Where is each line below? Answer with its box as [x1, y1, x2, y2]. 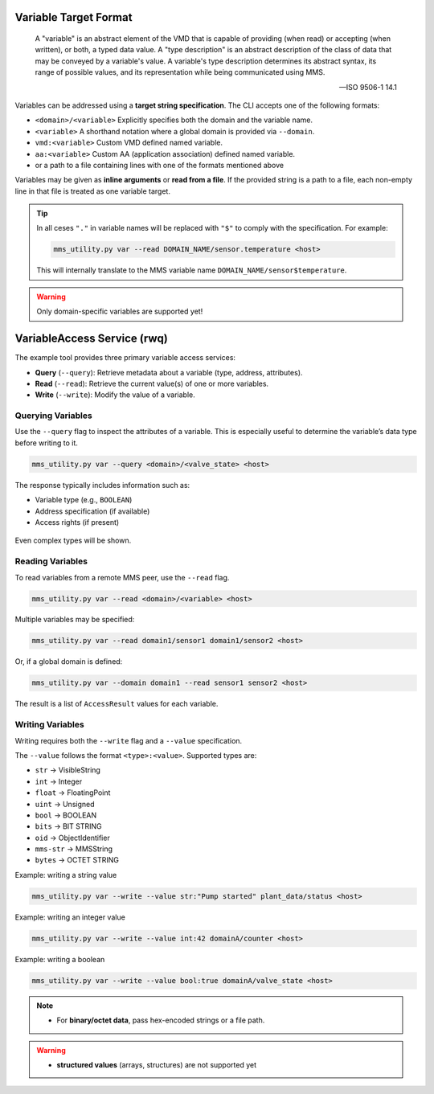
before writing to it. [14, 438, 78, 448]
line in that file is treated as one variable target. [14, 186, 170, 196]
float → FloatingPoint [35, 788, 111, 797]
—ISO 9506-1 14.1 [338, 82, 397, 92]
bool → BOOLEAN [35, 810, 97, 820]
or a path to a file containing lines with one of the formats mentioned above [35, 160, 285, 170]
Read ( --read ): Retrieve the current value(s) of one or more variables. [35, 379, 269, 388]
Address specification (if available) [35, 506, 150, 516]
